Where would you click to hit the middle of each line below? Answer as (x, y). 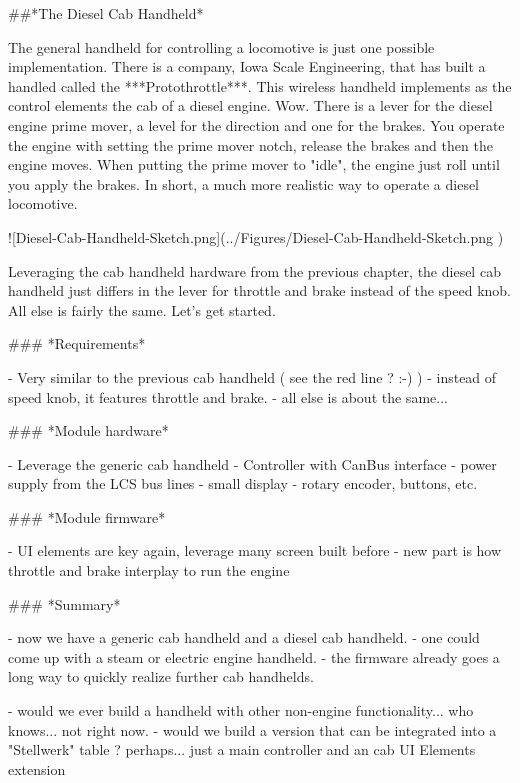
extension (37, 768)
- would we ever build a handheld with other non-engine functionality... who (241, 710)
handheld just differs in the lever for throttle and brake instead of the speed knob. (259, 290)
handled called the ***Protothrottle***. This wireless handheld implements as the (260, 85)
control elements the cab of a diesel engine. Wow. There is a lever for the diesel (250, 105)
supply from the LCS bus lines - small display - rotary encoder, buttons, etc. (243, 483)
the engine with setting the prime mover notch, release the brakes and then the (250, 144)
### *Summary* (64, 603)
